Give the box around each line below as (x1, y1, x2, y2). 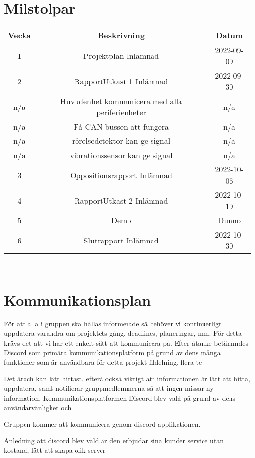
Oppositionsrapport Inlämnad (70, 169, 173, 181)
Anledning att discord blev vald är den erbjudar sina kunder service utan (4, 435, 224, 445)
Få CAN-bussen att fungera (74, 121, 169, 133)
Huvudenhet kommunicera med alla (60, 95, 182, 107)
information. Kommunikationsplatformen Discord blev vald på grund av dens (4, 393, 235, 403)
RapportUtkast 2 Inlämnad (74, 194, 168, 206)
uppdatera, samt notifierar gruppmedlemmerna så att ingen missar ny (4, 383, 214, 393)
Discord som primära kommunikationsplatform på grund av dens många (4, 347, 221, 357)
